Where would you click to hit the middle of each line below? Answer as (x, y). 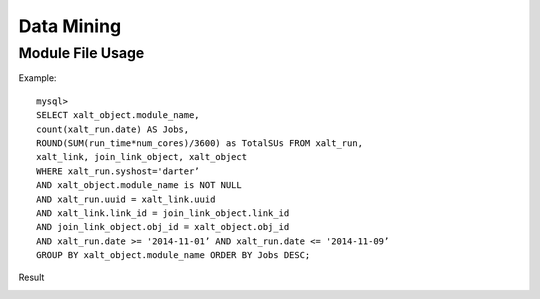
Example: (37, 78)
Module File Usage (81, 53)
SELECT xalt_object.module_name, (118, 115)
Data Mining (70, 26)
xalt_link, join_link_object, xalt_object (142, 157)
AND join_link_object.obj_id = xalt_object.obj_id (163, 227)
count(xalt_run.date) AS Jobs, (113, 129)
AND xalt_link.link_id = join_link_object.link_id (163, 213)
